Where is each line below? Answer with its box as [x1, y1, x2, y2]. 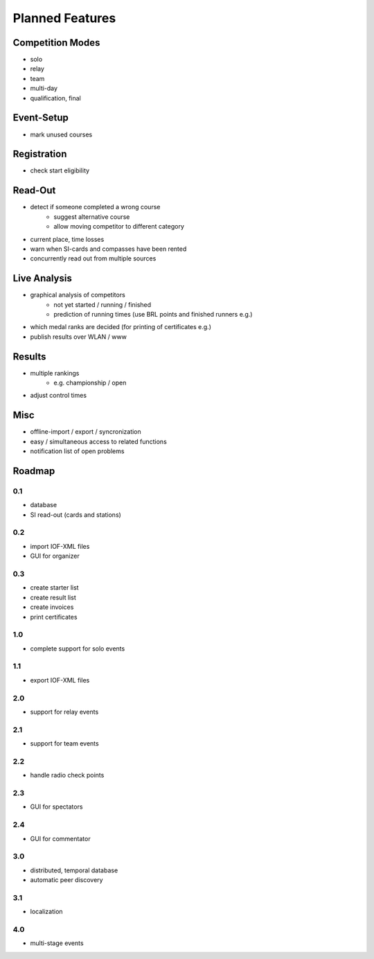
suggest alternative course [53, 212, 130, 221]
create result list [30, 593, 76, 601]
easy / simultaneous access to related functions [30, 437, 168, 446]
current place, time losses [30, 235, 105, 243]
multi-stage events [30, 939, 84, 947]
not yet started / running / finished [53, 300, 152, 308]
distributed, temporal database [30, 866, 118, 874]
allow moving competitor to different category [53, 222, 185, 231]
